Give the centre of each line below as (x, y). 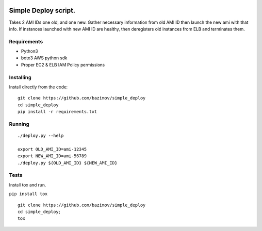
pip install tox (28, 194)
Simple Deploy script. (42, 10)
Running (19, 124)
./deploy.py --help (41, 136)
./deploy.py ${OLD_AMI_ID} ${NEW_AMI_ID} (67, 163)
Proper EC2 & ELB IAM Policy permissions (63, 65)
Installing (20, 77)
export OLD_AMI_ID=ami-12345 (52, 149)
